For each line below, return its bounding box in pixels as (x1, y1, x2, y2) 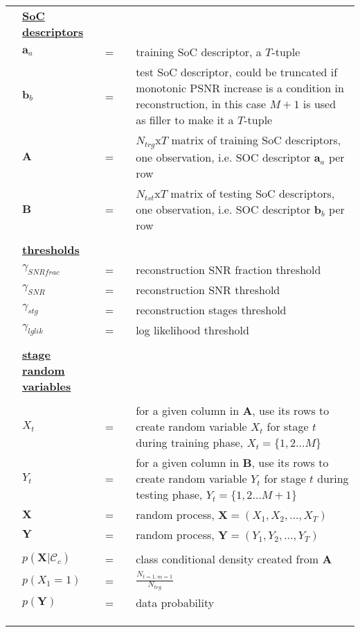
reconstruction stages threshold (136, 301, 287, 318)
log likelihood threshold (136, 321, 249, 338)
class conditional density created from (136, 550, 319, 567)
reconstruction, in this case (136, 96, 267, 112)
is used (303, 96, 336, 112)
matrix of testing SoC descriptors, (170, 185, 335, 201)
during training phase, (136, 434, 244, 450)
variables (22, 377, 71, 394)
